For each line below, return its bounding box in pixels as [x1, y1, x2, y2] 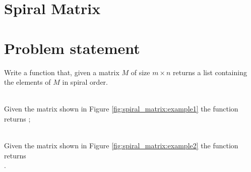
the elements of [4, 77, 51, 87]
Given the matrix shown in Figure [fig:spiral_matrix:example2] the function [4, 140, 238, 151]
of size [131, 67, 150, 77]
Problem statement [4, 37, 140, 58]
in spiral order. [62, 77, 108, 87]
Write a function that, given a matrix [4, 67, 119, 77]
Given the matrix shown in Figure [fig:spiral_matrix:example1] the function [4, 103, 238, 114]
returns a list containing [173, 67, 247, 77]
